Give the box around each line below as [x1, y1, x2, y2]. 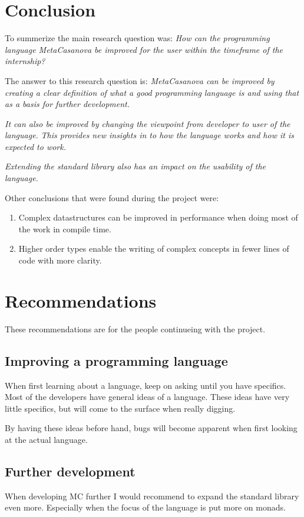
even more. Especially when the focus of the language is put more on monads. [5, 501, 286, 513]
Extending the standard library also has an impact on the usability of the [5, 160, 266, 172]
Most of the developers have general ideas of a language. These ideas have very [5, 391, 290, 403]
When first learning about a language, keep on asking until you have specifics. [5, 379, 286, 391]
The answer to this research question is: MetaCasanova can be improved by [5, 74, 275, 86]
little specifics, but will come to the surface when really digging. [5, 402, 236, 414]
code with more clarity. [18, 254, 102, 266]
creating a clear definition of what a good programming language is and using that [5, 86, 299, 98]
